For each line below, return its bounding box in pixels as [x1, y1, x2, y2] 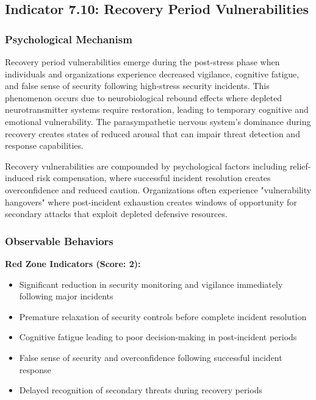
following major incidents [19, 290, 113, 302]
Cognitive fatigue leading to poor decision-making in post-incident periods [19, 330, 297, 343]
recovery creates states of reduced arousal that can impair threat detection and [5, 127, 300, 140]
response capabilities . [5, 139, 84, 152]
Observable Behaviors [5, 233, 113, 248]
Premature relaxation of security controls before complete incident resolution [19, 310, 307, 323]
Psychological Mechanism [5, 31, 132, 46]
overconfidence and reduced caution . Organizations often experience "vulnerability [5, 183, 312, 196]
